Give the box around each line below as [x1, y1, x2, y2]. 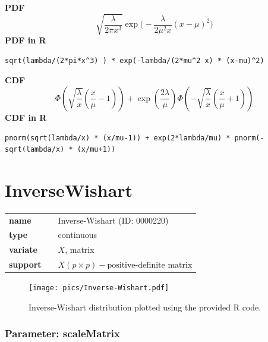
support [9, 258, 42, 271]
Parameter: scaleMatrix [5, 326, 120, 341]
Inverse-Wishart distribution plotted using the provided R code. [29, 300, 261, 313]
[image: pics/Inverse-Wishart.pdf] [29, 284, 169, 293]
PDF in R [5, 34, 46, 46]
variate [9, 243, 37, 256]
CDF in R [5, 111, 47, 123]
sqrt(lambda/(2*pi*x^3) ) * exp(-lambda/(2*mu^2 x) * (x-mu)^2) [5, 56, 264, 65]
